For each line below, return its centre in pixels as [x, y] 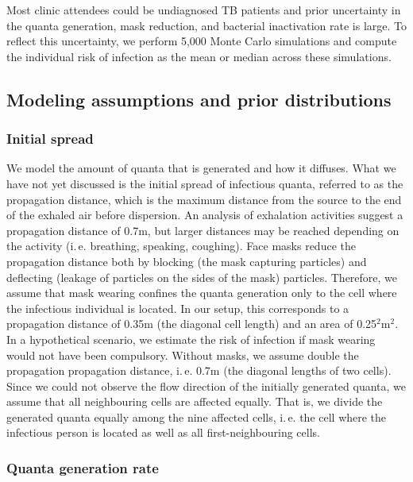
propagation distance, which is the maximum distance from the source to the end [204, 199]
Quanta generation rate [83, 467]
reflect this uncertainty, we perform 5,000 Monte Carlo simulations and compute [202, 41]
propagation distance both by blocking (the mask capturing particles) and [187, 261]
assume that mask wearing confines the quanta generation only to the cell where [202, 293]
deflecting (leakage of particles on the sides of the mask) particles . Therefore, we [202, 277]
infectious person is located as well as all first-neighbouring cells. [163, 432]
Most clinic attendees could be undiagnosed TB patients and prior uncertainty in [204, 10]
